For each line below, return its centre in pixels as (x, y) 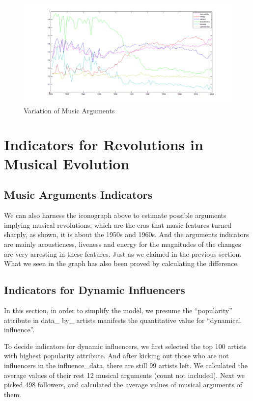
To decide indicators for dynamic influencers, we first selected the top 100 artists (125, 346)
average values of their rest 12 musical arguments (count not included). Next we (125, 375)
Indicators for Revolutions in (104, 144)
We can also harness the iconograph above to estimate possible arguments (115, 215)
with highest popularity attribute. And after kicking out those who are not (116, 356)
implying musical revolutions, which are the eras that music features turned (118, 225)
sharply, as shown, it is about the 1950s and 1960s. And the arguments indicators (126, 234)
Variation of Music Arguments (69, 110)
